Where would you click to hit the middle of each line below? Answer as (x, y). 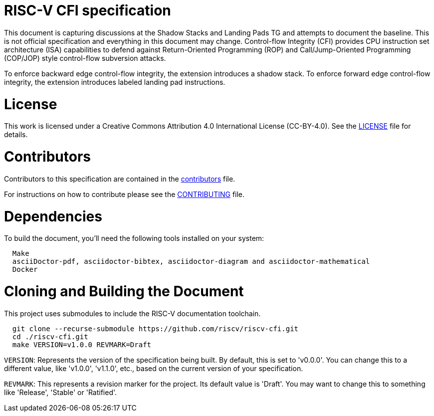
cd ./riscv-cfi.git (50, 336)
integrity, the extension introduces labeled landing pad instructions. (115, 82)
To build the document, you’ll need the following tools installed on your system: (134, 238)
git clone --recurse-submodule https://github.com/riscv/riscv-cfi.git (155, 328)
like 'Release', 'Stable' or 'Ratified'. (61, 392)
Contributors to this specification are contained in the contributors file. (120, 179)
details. (16, 135)
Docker (25, 270)
